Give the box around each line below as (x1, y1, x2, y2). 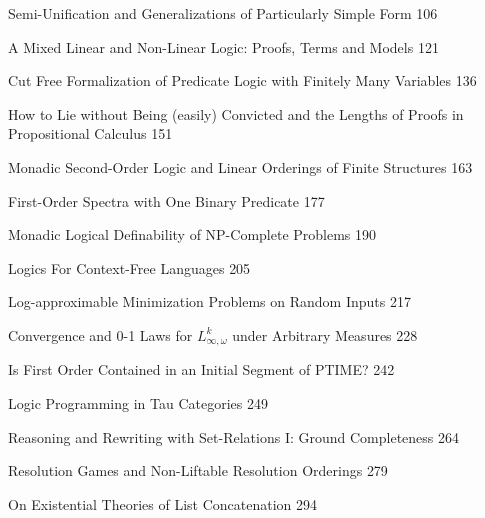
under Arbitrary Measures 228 (232, 324, 418, 345)
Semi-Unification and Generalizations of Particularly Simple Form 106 (8, 3, 438, 23)
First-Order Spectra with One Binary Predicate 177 (8, 190, 325, 211)
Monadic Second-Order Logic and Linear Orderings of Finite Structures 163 (8, 156, 473, 177)
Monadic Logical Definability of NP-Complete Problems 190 (8, 224, 377, 245)
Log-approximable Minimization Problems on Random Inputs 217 (8, 291, 411, 312)
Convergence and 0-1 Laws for (8, 324, 193, 345)
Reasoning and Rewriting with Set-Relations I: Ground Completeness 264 (8, 426, 460, 447)
